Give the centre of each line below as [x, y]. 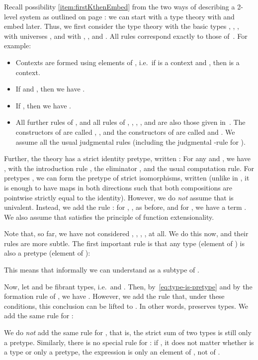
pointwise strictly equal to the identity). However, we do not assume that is [119, 197]
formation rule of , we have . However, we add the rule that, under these [114, 296]
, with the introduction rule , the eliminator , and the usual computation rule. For [129, 168]
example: [18, 45]
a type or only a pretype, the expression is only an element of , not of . [112, 352]
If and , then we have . [50, 89]
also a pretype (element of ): [47, 253]
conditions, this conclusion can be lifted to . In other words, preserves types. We [126, 306]
